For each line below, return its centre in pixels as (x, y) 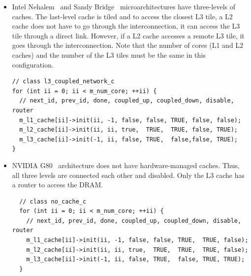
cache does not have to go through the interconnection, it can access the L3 (126, 26)
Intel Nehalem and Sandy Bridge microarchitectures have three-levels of (124, 6)
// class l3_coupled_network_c (63, 82)
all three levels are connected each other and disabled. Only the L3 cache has (128, 175)
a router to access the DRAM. (58, 185)
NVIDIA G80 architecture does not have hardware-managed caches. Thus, (126, 165)
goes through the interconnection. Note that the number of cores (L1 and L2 (128, 45)
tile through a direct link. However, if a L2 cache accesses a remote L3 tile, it (128, 35)
